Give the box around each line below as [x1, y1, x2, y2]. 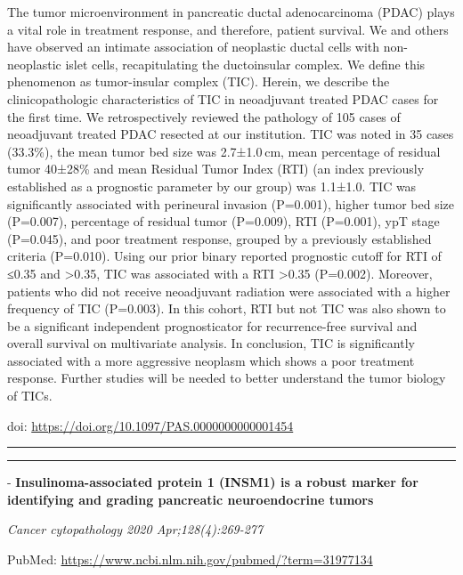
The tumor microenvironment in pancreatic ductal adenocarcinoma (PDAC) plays [7, 3, 455, 20]
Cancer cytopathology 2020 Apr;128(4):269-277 [7, 520, 264, 539]
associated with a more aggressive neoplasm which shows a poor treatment [7, 351, 415, 369]
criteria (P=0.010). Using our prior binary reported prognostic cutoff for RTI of [7, 247, 442, 265]
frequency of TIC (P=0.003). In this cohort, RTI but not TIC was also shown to [7, 299, 446, 318]
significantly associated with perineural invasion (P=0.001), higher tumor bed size [7, 194, 455, 213]
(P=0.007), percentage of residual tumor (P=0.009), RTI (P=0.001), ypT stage [7, 212, 440, 231]
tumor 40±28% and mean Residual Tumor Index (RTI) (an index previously [7, 159, 425, 178]
